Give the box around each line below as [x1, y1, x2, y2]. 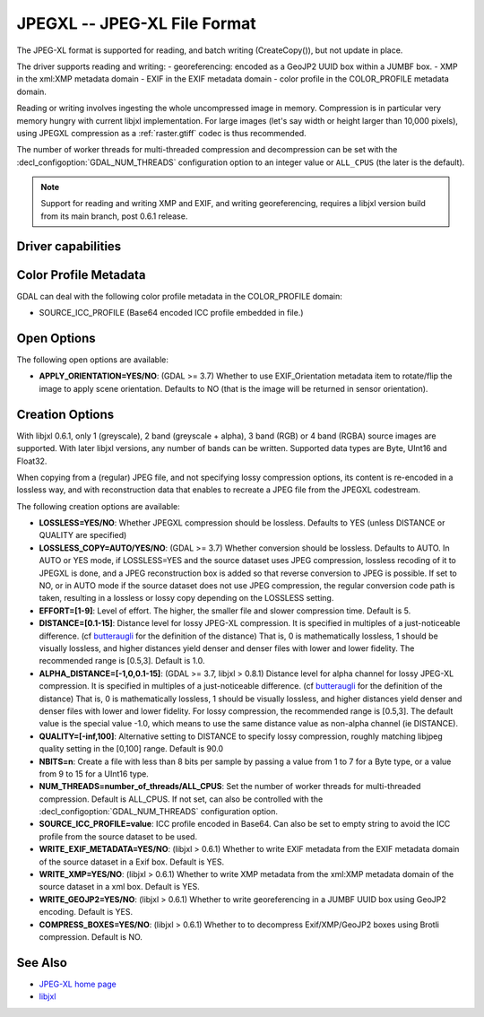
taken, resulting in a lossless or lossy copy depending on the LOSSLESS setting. [39, 593, 334, 604]
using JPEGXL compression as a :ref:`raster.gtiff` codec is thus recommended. [16, 127, 307, 138]
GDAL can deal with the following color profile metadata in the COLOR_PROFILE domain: [16, 291, 342, 301]
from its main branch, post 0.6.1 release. [40, 211, 188, 222]
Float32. [16, 456, 48, 466]
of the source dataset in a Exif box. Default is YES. [39, 856, 225, 867]
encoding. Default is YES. [39, 907, 134, 917]
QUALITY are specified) [39, 530, 127, 541]
